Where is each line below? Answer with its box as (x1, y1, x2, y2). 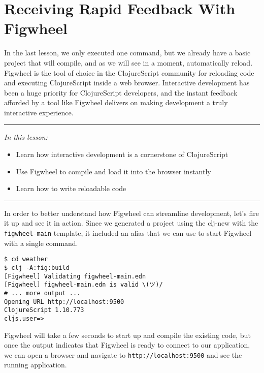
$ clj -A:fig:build (4, 264, 70, 271)
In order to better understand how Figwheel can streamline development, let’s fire (4, 207, 259, 218)
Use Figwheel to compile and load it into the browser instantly (16, 166, 211, 176)
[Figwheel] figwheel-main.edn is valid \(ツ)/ (4, 281, 163, 289)
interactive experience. (4, 107, 74, 117)
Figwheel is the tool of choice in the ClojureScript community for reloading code (4, 67, 254, 78)
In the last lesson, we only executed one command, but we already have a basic (4, 47, 251, 58)
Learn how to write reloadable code (16, 183, 126, 194)
